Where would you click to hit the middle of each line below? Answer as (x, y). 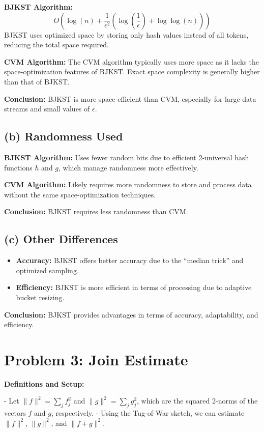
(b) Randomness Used (64, 136)
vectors (15, 413)
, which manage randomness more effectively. (128, 167)
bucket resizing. (40, 297)
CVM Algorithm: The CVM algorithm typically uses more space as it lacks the (131, 61)
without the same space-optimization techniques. (80, 194)
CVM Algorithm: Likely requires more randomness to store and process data (128, 184)
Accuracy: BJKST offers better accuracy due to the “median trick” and (130, 260)
